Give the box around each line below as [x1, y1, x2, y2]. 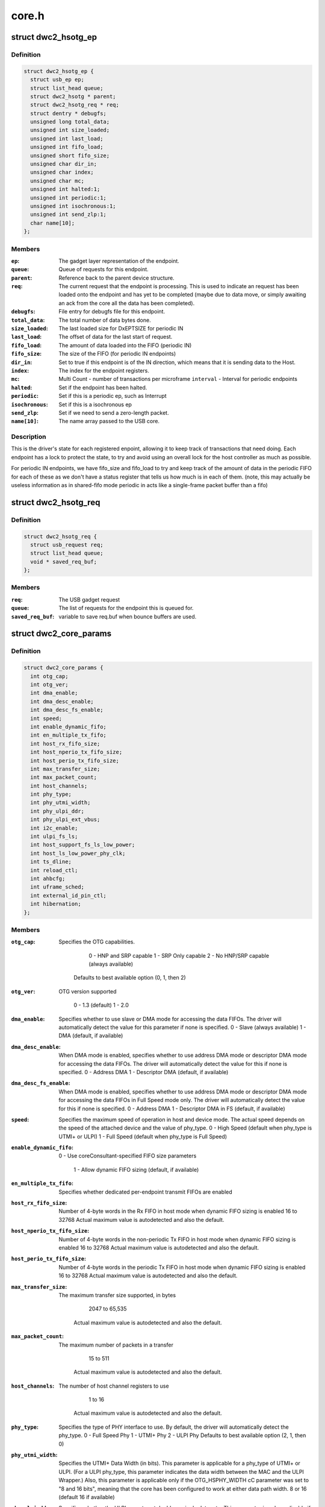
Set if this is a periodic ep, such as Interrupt [58, 392, 167, 400]
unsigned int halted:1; [30, 186, 101, 193]
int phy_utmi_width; [30, 799, 91, 806]
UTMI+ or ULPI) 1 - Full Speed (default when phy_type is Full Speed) [58, 1133, 227, 1140]
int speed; [30, 715, 63, 722]
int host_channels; [30, 782, 88, 789]
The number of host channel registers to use [58, 1382, 169, 1389]
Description [11, 433, 46, 441]
